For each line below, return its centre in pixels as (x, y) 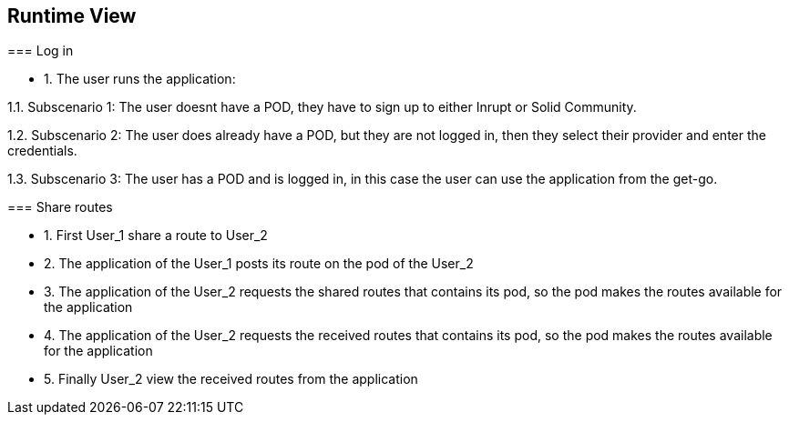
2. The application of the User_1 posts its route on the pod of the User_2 (259, 264)
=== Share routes (60, 207)
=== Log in (41, 51)
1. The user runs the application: (140, 79)
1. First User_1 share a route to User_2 (156, 236)
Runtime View (72, 16)
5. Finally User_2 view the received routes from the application (231, 379)
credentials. (42, 151)
